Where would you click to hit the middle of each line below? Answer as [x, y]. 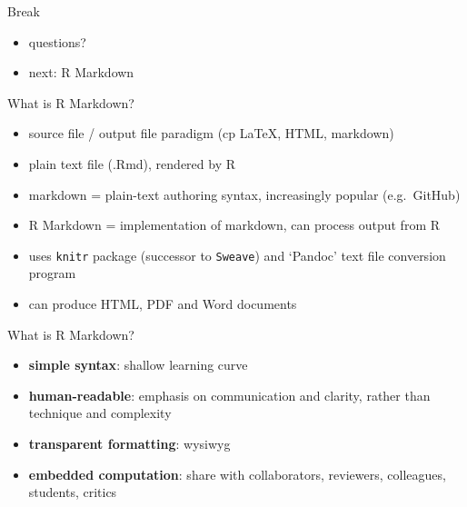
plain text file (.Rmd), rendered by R [132, 163]
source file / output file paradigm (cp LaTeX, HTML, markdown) [211, 133]
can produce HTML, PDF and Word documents [163, 303]
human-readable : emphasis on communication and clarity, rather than [229, 395]
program [52, 273]
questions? [57, 41]
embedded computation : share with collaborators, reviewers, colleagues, [237, 474]
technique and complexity [100, 413]
